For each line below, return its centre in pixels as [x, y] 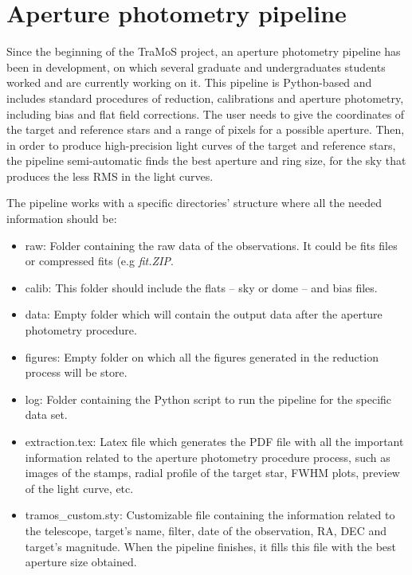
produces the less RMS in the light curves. [110, 176]
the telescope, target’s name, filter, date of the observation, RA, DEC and [206, 530]
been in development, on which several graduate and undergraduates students [196, 66]
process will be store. [76, 372]
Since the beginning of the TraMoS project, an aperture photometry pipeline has [204, 51]
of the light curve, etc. [79, 488]
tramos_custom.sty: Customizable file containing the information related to [210, 515]
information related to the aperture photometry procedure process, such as [208, 457]
